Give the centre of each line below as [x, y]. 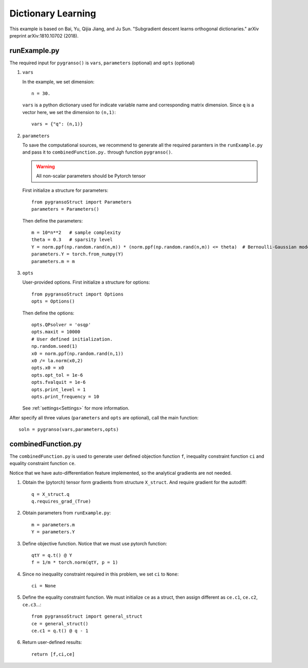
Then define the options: [48, 313]
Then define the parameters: [53, 220]
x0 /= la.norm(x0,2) [57, 360]
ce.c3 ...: [32, 604]
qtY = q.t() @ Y [52, 555]
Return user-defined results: [52, 642]
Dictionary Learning [53, 13]
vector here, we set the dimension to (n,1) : [69, 112]
